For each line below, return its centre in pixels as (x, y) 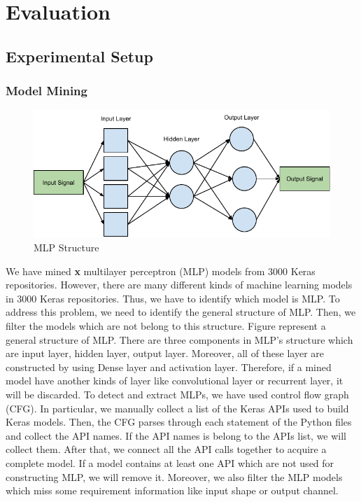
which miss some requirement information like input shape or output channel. (172, 490)
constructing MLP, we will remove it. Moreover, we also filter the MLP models (174, 476)
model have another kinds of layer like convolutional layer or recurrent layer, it (175, 381)
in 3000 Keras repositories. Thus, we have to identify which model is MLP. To (173, 298)
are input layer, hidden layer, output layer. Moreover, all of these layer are (165, 353)
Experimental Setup (79, 56)
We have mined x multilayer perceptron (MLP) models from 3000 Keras (161, 271)
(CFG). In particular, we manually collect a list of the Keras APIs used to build (177, 408)
